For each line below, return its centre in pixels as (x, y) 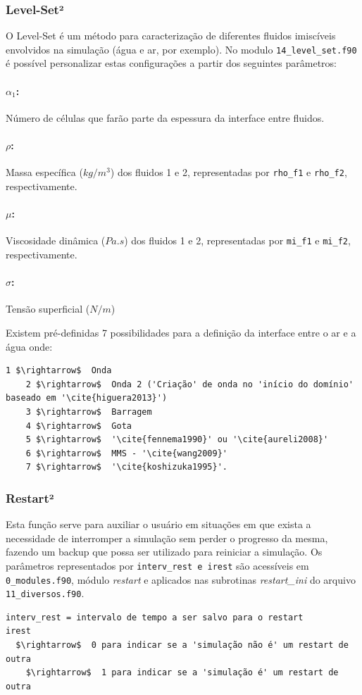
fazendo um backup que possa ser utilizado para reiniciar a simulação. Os (164, 552)
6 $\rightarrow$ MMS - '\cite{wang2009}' (126, 453)
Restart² (30, 497)
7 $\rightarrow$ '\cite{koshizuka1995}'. (126, 467)
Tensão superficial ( (48, 309)
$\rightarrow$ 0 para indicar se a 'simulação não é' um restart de (182, 645)
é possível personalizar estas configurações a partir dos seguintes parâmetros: (171, 63)
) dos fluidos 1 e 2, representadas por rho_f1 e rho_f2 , (229, 172)
